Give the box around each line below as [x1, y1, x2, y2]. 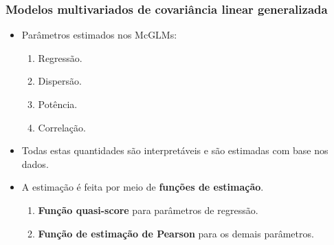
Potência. [38, 97, 78, 111]
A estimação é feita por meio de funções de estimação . [21, 180, 264, 194]
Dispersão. [38, 74, 82, 88]
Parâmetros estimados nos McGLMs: [21, 28, 177, 42]
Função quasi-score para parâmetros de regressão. [38, 202, 258, 217]
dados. [21, 156, 49, 171]
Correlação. [38, 120, 86, 134]
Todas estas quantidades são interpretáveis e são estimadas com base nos [21, 143, 329, 158]
